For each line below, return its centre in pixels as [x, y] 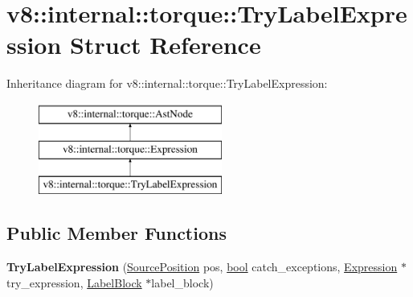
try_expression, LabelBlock [74, 282]
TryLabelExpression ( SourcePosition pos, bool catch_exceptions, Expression [202, 267]
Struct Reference [166, 45]
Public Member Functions [117, 233]
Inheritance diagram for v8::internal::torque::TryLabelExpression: [167, 83]
